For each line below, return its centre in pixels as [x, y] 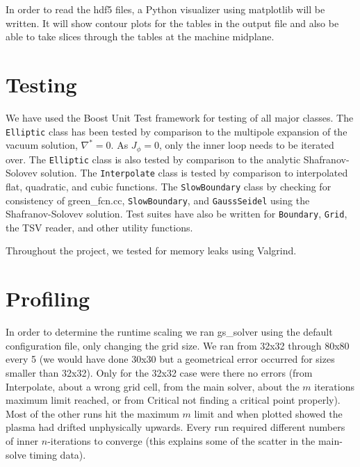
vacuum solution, [42, 145]
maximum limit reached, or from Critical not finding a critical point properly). [173, 400]
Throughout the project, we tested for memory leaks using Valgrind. [151, 251]
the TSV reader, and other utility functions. [99, 227]
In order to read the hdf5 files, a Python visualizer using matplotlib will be [165, 9]
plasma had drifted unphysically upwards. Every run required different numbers [175, 427]
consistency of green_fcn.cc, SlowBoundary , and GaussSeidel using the [158, 200]
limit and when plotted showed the [268, 413]
